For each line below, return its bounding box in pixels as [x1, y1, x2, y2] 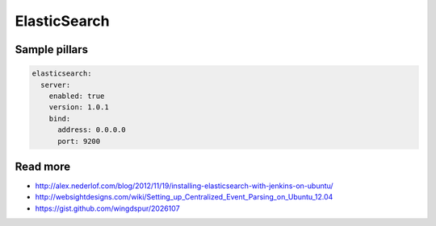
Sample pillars [15, 43, 89, 56]
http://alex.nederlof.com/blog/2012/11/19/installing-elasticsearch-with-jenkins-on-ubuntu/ [35, 181, 334, 191]
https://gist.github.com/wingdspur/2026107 [35, 203, 181, 213]
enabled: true [48, 91, 105, 101]
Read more [15, 159, 71, 173]
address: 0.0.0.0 [57, 125, 127, 134]
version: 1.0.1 [48, 103, 109, 112]
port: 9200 [57, 137, 101, 146]
